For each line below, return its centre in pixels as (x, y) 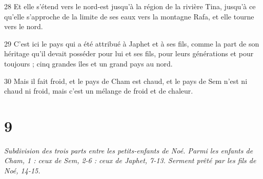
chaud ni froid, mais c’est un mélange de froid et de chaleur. (99, 91)
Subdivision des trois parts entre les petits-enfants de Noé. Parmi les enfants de (129, 150)
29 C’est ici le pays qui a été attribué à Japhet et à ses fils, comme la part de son (132, 43)
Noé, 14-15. (22, 171)
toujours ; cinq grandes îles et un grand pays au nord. (88, 63)
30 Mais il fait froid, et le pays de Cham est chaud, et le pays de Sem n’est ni (126, 81)
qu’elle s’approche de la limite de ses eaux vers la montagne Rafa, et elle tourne (129, 16)
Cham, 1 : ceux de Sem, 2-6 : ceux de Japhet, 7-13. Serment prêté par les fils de (130, 160)
